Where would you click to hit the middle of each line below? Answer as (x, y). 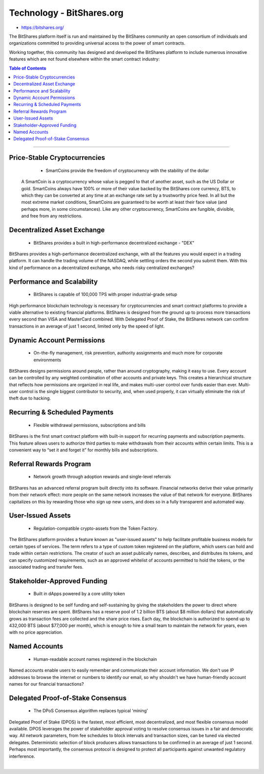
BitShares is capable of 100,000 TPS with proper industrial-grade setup (105, 295)
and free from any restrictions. (52, 216)
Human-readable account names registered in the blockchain (95, 659)
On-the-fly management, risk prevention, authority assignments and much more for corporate (128, 353)
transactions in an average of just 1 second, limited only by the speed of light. (87, 326)
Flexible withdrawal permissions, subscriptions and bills (90, 425)
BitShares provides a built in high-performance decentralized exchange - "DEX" (114, 243)
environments (47, 360)
